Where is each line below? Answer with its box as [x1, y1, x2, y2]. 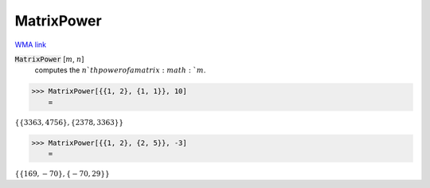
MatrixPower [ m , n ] [14, 54, 84, 64]
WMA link [14, 40, 47, 49]
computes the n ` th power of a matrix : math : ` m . [34, 65, 206, 75]
